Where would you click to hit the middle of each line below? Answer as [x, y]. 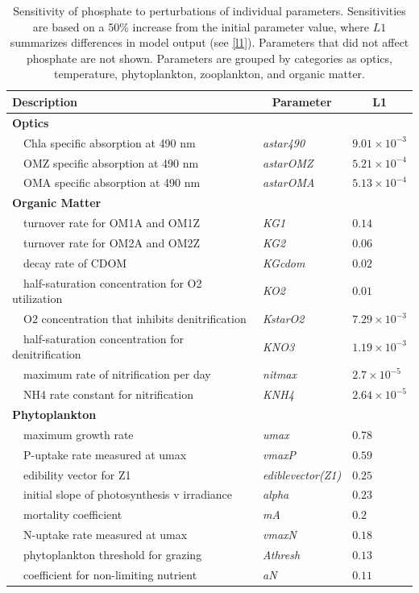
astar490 [284, 142]
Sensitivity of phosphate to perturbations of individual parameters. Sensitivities [209, 10]
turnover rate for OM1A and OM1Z [112, 223]
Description [45, 101]
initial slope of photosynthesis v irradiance [128, 494]
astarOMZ [288, 162]
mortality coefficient [73, 514]
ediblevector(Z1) [302, 474]
